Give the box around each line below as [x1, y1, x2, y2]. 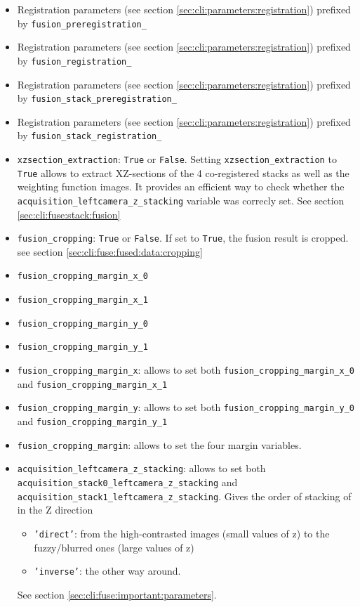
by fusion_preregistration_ [17, 15, 147, 30]
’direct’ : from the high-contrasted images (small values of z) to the [34, 526, 330, 540]
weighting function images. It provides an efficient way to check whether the [17, 179, 345, 194]
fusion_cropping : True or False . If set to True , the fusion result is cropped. [17, 230, 349, 245]
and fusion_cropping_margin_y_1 [17, 414, 168, 428]
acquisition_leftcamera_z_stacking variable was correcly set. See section [17, 192, 345, 207]
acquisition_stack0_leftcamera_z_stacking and [17, 474, 238, 489]
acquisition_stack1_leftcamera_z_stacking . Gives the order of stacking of [17, 488, 352, 503]
